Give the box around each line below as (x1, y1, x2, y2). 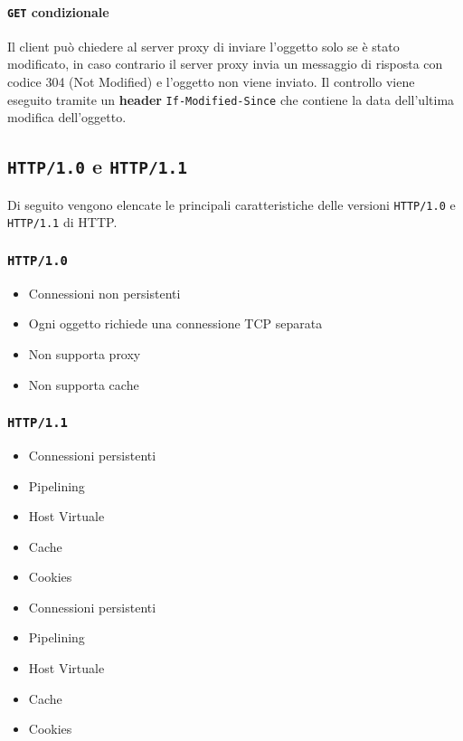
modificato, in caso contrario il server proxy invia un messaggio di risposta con (7, 54, 443, 73)
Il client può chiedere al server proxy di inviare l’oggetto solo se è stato (7, 36, 400, 55)
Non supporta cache (28, 375, 139, 394)
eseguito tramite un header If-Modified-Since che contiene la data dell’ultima (7, 90, 455, 109)
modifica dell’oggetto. (7, 108, 127, 127)
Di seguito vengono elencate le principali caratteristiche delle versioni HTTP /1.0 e (7, 195, 456, 214)
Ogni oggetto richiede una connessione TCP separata (28, 314, 323, 333)
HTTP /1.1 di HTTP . (7, 213, 118, 232)
